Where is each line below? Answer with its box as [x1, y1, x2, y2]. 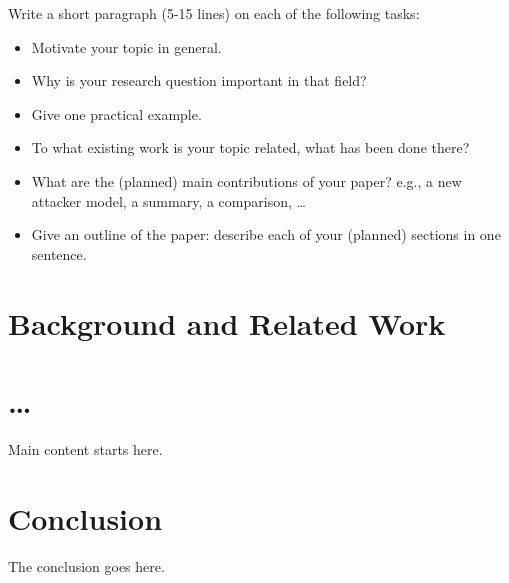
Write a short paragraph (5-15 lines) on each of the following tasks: [8, 3, 420, 23]
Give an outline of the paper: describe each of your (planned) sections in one [31, 224, 501, 245]
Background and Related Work [8, 302, 446, 343]
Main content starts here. [8, 438, 163, 459]
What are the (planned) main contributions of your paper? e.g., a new [31, 170, 462, 191]
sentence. [31, 243, 87, 264]
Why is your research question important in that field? [31, 70, 367, 91]
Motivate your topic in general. [31, 36, 222, 57]
